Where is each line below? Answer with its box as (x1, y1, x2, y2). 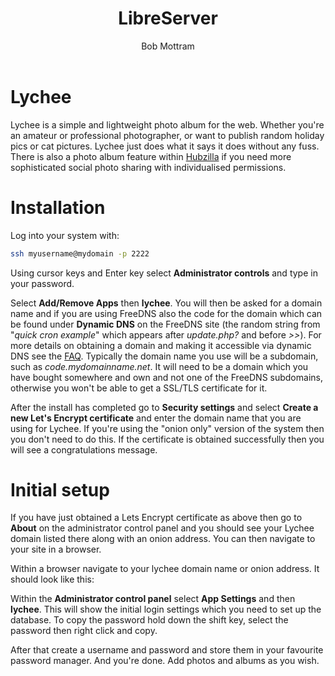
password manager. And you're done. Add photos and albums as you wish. (10, 655, 320, 667)
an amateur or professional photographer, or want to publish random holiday (10, 129, 325, 141)
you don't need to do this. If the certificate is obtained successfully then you (10, 433, 325, 445)
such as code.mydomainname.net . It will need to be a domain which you (10, 360, 309, 372)
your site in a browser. (10, 543, 102, 556)
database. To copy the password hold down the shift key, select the (10, 614, 289, 626)
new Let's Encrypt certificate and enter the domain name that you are (10, 412, 302, 424)
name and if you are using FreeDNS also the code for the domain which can (10, 307, 323, 319)
